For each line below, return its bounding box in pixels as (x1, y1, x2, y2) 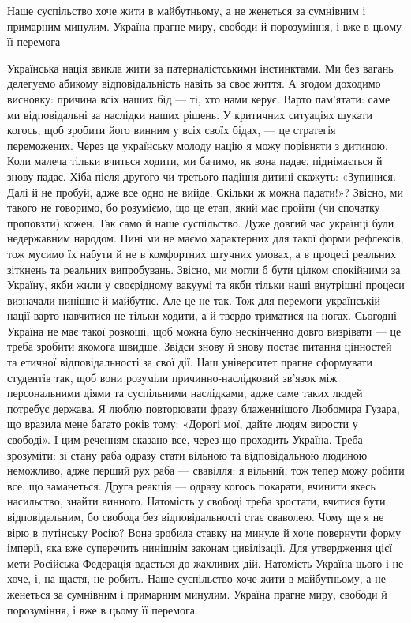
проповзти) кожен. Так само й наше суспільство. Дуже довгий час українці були (7, 214, 394, 231)
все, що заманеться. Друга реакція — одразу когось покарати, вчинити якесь (7, 477, 376, 494)
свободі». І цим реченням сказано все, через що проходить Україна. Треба (7, 431, 363, 448)
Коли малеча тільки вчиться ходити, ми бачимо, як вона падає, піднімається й (7, 152, 383, 169)
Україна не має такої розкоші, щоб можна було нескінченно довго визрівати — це (7, 322, 402, 339)
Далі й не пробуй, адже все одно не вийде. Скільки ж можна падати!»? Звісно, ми (7, 183, 403, 200)
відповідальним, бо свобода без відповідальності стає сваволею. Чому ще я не (7, 509, 384, 524)
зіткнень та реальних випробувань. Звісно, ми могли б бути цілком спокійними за (7, 261, 401, 277)
